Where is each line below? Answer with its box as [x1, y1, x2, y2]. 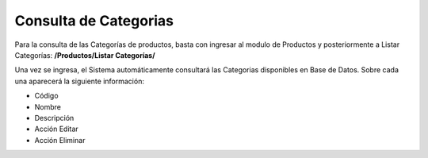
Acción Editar [34, 124, 78, 134]
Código [34, 91, 59, 101]
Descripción [34, 113, 75, 122]
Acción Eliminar [34, 135, 86, 145]
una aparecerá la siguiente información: [14, 76, 144, 86]
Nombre [34, 102, 61, 111]
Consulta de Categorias [14, 12, 174, 29]
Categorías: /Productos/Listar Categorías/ [14, 50, 155, 60]
